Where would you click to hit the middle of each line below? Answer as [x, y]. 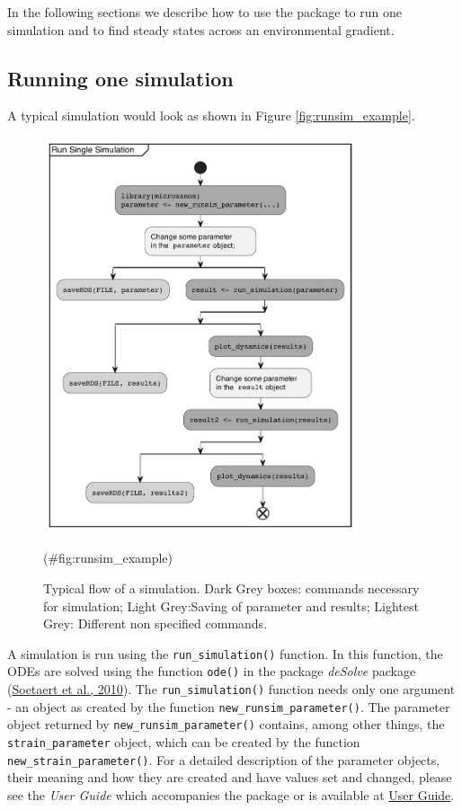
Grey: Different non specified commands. [155, 623]
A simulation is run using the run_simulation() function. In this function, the [225, 653]
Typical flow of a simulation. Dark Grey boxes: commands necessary [231, 587]
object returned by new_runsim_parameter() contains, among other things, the [226, 724]
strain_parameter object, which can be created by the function [184, 741]
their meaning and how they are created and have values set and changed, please [230, 777]
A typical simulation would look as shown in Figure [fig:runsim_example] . [211, 116]
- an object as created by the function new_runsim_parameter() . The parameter [229, 706]
